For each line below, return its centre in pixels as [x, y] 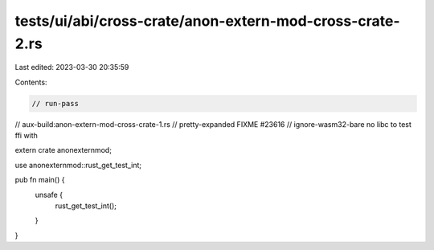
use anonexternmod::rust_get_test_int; [78, 165]
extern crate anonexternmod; [63, 150]
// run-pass [55, 103]
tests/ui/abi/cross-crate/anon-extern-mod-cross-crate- [208, 21]
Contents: [31, 82]
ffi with [26, 136]
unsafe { [49, 195]
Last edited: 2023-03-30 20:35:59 [72, 68]
